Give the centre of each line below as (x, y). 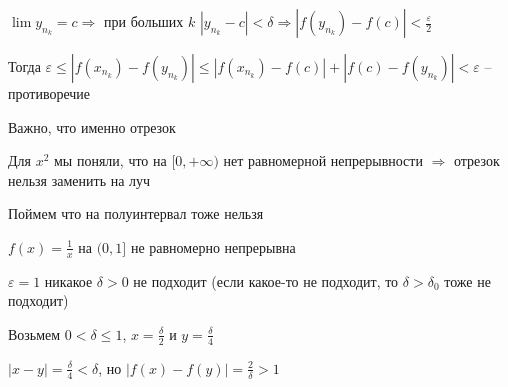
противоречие (49, 93)
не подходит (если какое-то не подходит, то (266, 280)
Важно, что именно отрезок (92, 126)
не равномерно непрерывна (213, 246)
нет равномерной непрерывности (323, 160)
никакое (68, 280)
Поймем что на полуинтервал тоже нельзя (136, 213)
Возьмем (34, 333)
